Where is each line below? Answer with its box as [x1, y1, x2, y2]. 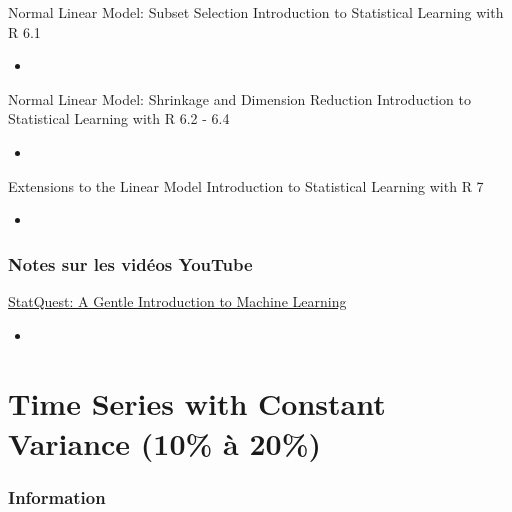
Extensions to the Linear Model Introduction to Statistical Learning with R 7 [8, 175, 484, 196]
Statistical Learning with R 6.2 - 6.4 [8, 108, 230, 129]
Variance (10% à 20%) [8, 422, 322, 463]
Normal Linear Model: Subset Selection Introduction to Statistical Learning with [8, 2, 504, 22]
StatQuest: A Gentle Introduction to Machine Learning [8, 290, 347, 311]
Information [8, 484, 106, 509]
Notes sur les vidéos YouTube [8, 251, 253, 276]
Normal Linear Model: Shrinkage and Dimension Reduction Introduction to [8, 88, 471, 109]
